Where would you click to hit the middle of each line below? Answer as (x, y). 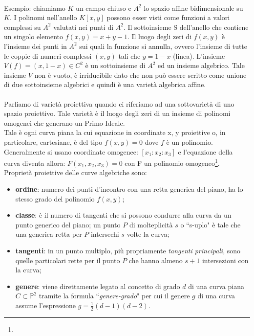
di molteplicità (151, 224)
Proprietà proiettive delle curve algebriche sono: (75, 172)
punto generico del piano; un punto (68, 224)
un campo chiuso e (104, 8)
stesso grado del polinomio (55, 198)
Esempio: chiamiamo (35, 8)
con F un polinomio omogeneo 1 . (172, 162)
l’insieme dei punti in (35, 46)
